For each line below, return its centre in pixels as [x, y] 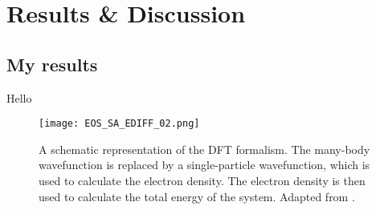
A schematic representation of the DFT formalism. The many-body [204, 149]
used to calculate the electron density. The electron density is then [202, 181]
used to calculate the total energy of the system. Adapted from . [197, 196]
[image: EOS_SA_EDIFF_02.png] [119, 124]
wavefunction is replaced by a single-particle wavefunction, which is [204, 165]
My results [52, 64]
